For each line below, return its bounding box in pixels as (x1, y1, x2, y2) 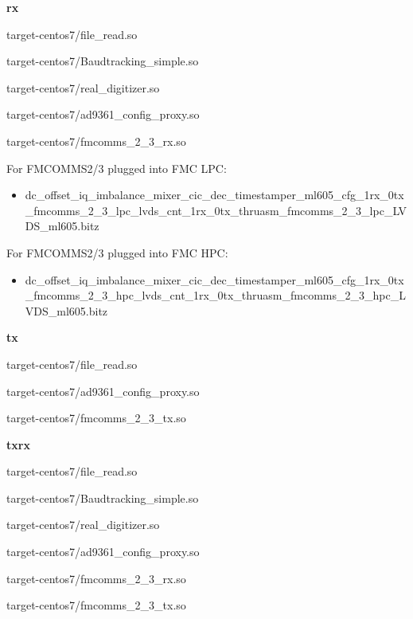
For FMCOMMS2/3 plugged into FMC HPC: (6, 244, 228, 261)
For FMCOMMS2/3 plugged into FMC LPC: (6, 159, 227, 176)
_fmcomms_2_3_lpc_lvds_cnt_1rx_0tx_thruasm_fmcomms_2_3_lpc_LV (25, 202, 407, 218)
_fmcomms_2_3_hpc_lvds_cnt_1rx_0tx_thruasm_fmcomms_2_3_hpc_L (25, 287, 406, 304)
